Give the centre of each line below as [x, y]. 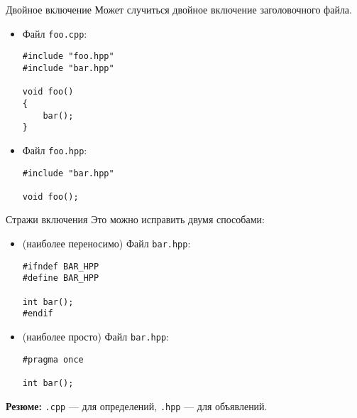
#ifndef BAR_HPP [61, 266]
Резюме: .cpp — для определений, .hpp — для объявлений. [137, 406]
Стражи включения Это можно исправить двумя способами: [135, 219]
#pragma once [53, 359]
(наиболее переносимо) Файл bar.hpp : [106, 243]
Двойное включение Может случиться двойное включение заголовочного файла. [179, 9]
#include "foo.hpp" [68, 57]
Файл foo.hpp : [55, 150]
